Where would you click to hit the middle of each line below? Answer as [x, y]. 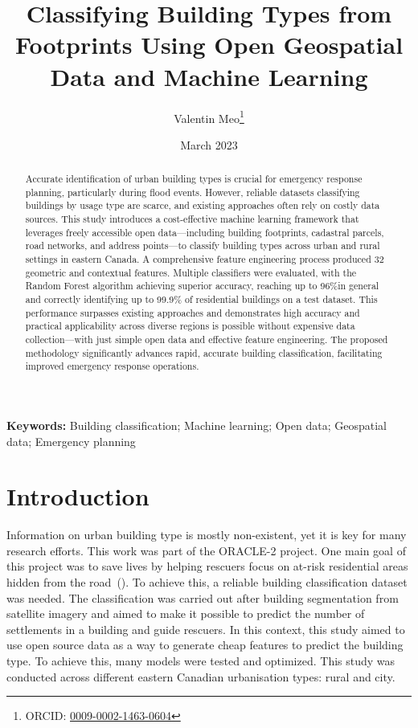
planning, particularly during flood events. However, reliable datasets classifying [193, 192]
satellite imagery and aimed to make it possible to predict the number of [186, 613]
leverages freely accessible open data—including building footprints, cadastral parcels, [205, 232]
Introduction [78, 496]
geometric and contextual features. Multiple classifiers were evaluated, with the [191, 272]
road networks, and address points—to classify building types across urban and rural [203, 245]
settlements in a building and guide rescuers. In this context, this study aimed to [206, 629]
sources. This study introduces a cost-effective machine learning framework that [192, 219]
